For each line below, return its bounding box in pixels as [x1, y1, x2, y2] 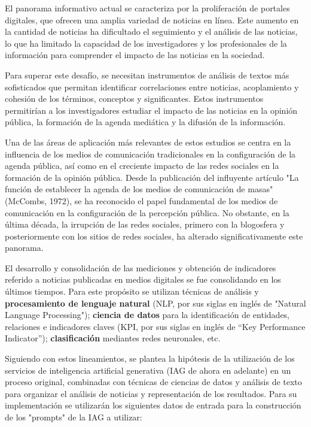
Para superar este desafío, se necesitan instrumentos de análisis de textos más [5, 68, 289, 81]
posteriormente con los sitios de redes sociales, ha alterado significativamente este [5, 229, 303, 242]
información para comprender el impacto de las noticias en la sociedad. [5, 49, 265, 61]
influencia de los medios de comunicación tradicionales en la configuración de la [5, 147, 296, 160]
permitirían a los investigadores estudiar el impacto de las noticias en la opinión [5, 104, 298, 116]
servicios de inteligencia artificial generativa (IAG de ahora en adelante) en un [5, 364, 291, 376]
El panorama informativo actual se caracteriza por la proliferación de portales [5, 2, 290, 14]
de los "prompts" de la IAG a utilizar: [5, 411, 142, 423]
